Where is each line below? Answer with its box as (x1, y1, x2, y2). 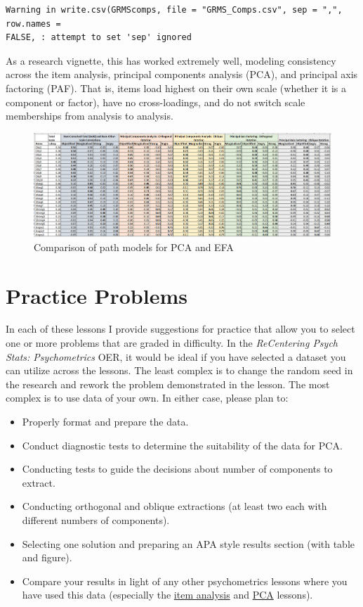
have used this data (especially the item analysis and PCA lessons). (22, 587, 313, 602)
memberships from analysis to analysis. (6, 108, 173, 123)
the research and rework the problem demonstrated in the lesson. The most (6, 376, 330, 391)
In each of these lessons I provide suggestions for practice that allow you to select (6, 321, 355, 336)
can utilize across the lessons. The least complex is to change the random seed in (6, 363, 353, 378)
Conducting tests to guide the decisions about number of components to (22, 461, 333, 476)
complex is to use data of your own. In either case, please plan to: (6, 390, 289, 405)
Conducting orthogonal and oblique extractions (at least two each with (22, 499, 327, 513)
